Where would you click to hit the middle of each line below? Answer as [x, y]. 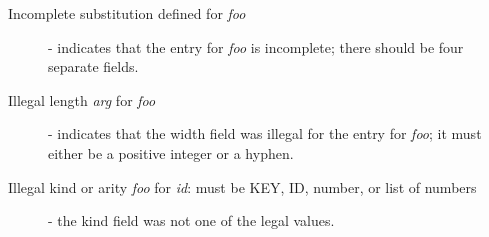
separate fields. [93, 66]
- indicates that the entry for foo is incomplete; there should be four [256, 46]
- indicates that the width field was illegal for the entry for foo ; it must [265, 133]
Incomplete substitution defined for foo [127, 13]
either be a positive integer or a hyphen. [171, 152]
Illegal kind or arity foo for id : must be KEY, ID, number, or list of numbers [242, 186]
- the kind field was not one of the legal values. [191, 220]
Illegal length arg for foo [82, 99]
